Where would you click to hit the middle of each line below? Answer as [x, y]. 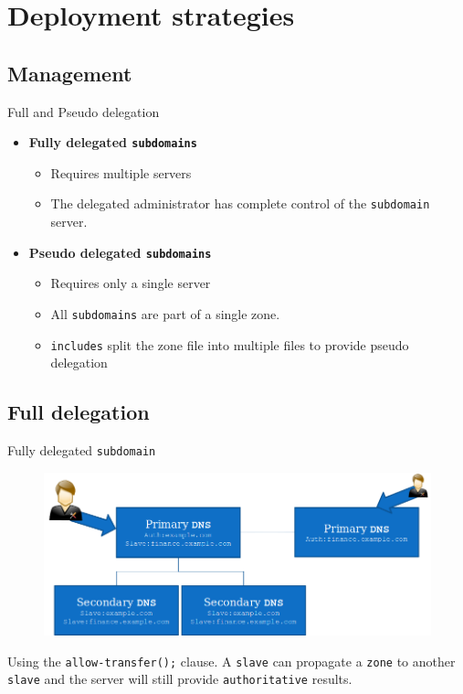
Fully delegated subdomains [113, 142]
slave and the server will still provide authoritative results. [180, 679]
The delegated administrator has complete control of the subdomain [240, 203]
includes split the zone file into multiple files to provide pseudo [230, 344]
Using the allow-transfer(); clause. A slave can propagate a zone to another [231, 661]
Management [70, 73]
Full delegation [79, 412]
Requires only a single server [131, 283]
